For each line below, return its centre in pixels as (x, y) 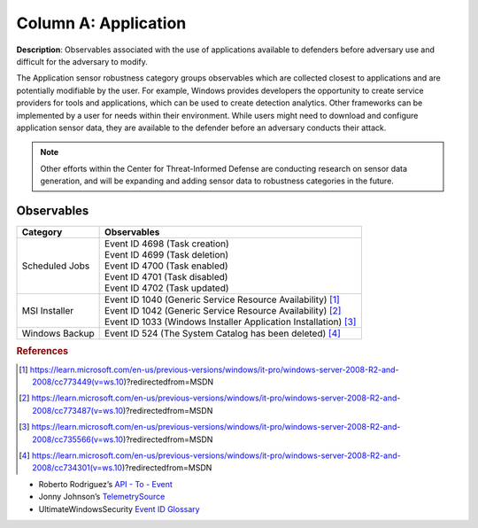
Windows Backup (58, 333)
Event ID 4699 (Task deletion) (167, 254)
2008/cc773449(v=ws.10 (78, 382)
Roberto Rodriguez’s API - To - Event (105, 484)
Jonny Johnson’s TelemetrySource (102, 497)
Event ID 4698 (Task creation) (167, 244)
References (42, 352)
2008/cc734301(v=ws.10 (77, 468)
